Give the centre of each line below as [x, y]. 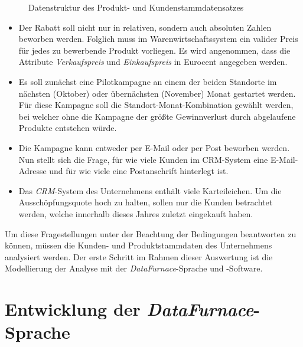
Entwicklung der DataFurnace [129, 309]
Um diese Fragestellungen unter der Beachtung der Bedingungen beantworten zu [151, 233]
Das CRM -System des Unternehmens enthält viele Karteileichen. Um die [150, 190]
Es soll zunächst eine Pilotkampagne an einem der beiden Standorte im [148, 81]
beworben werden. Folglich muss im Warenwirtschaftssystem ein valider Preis [158, 39]
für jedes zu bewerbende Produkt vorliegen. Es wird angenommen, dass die [154, 50]
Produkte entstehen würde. [68, 128]
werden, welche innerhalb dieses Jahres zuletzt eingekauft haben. [136, 213]
